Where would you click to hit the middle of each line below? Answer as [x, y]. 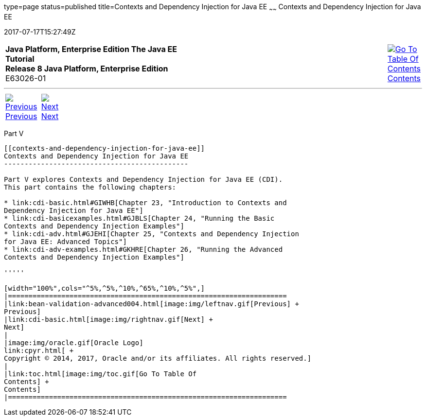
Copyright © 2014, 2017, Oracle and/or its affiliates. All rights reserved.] [158, 358]
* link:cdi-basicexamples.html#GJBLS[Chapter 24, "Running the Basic [139, 218]
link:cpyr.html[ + [39, 350]
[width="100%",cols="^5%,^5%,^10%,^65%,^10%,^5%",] [105, 288]
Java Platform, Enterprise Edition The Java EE [91, 49]
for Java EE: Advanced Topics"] [65, 241]
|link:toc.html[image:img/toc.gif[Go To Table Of [100, 374]
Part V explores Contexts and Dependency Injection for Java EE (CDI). [143, 179]
